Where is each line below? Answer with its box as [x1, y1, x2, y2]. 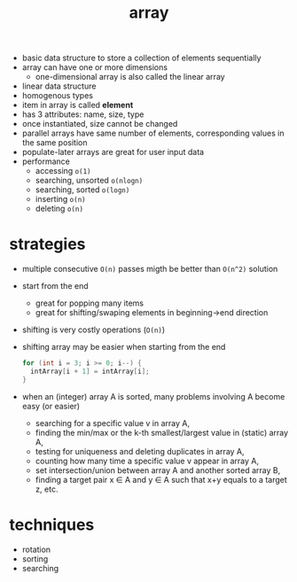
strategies [9, 234, 86, 254]
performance [21, 156, 71, 167]
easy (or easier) [21, 400, 81, 411]
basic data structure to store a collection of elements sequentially [21, 52, 262, 64]
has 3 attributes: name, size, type [21, 109, 145, 120]
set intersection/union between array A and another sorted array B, [35, 464, 281, 476]
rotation [21, 544, 51, 555]
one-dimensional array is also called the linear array [35, 72, 225, 82]
